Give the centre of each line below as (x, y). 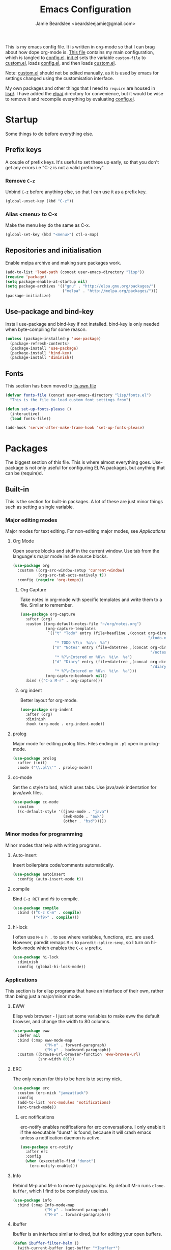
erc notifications (37, 1117)
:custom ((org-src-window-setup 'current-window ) (71, 570)
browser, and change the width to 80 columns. (62, 1022)
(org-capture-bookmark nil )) (76, 676)
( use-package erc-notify (47, 1147)
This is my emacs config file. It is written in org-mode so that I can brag (80, 46)
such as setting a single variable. (40, 507)
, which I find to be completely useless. (67, 1191)
